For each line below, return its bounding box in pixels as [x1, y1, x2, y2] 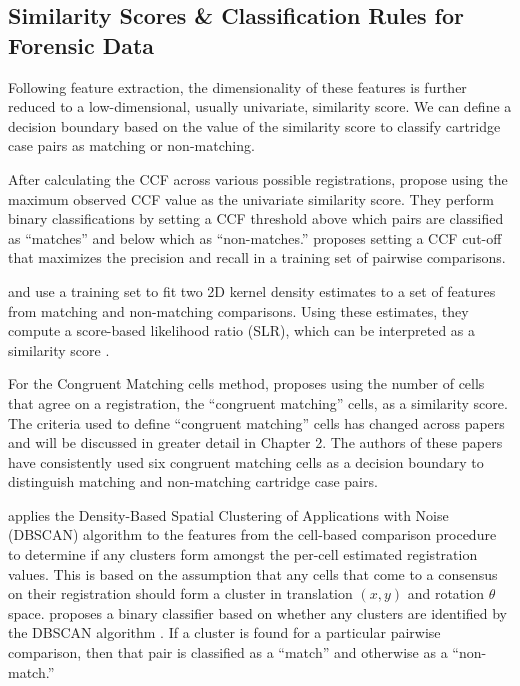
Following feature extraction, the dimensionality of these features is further [8, 76, 467, 97]
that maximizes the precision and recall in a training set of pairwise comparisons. [8, 247, 506, 268]
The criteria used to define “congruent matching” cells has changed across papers [8, 412, 505, 433]
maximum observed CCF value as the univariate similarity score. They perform [8, 188, 495, 209]
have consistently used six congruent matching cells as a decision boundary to [8, 451, 484, 472]
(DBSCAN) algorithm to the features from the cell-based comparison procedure [8, 524, 497, 545]
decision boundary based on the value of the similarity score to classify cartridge [8, 115, 501, 136]
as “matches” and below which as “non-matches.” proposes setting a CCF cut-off [8, 227, 502, 248]
